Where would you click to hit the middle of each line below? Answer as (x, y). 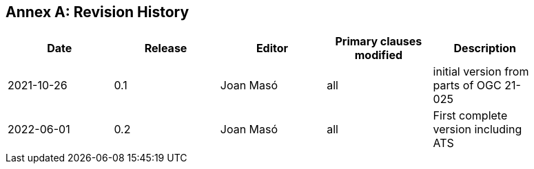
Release (166, 48)
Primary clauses (379, 42)
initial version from (481, 72)
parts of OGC (467, 86)
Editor (272, 48)
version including (477, 129)
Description (485, 48)
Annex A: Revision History (97, 12)
